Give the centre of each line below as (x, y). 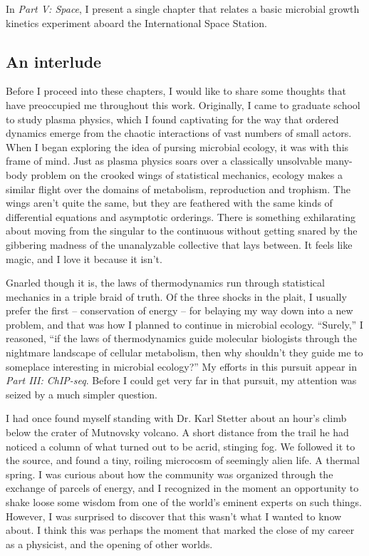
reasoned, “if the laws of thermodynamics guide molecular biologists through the (181, 338)
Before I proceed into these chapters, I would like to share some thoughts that (176, 91)
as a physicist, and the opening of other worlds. (109, 544)
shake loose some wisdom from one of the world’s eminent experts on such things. (184, 502)
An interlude (54, 61)
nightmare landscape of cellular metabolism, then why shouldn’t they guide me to (184, 352)
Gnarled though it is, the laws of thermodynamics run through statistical (165, 283)
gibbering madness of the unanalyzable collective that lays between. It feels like (179, 244)
